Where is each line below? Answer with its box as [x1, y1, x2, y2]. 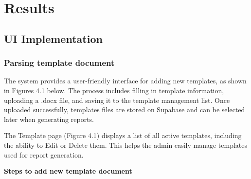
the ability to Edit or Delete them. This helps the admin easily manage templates [4, 139, 248, 150]
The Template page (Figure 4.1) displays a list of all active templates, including [4, 130, 242, 140]
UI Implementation [4, 31, 103, 46]
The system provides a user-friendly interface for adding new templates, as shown [4, 76, 247, 86]
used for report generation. [4, 149, 84, 159]
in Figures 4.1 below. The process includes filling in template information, [4, 85, 224, 95]
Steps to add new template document [4, 166, 132, 176]
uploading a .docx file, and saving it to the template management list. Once [4, 95, 230, 105]
